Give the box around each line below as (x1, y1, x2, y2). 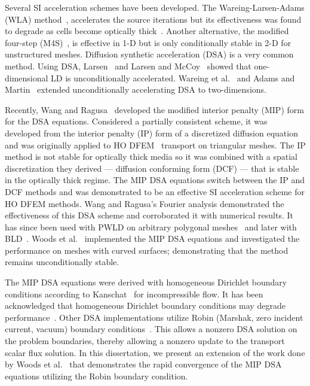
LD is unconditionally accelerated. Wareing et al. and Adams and (51, 71, 295, 84)
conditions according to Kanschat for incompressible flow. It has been (5, 287, 263, 300)
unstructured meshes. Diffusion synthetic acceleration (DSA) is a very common (5, 48, 294, 60)
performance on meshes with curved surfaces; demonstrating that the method (5, 244, 288, 256)
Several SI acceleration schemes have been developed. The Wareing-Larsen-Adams (5, 1, 305, 13)
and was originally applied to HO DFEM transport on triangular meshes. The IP (5, 138, 306, 151)
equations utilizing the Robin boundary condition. (5, 369, 188, 382)
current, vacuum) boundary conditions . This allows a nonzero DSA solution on (5, 323, 297, 335)
